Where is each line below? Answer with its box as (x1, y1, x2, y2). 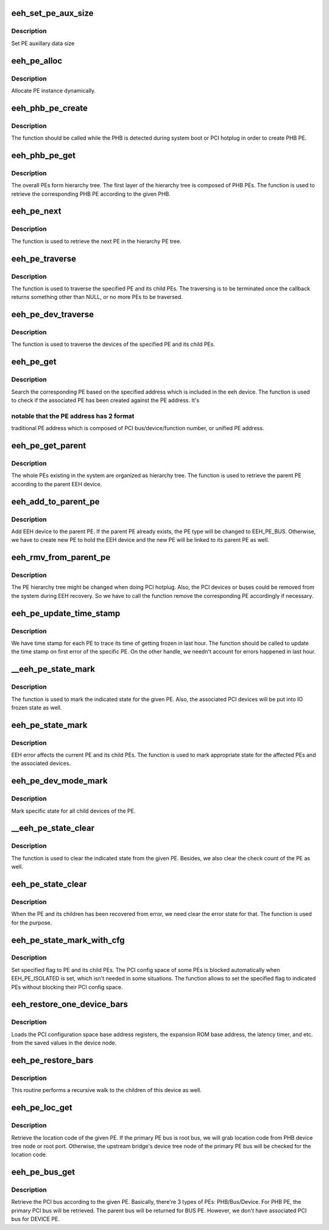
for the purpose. (11, 919, 52, 926)
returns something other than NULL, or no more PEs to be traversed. (11, 293, 183, 301)
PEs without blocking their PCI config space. (11, 983, 123, 991)
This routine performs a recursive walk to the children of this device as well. (11, 1087, 202, 1094)
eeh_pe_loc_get (11, 1102, 73, 1113)
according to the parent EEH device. (11, 480, 102, 487)
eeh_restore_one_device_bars (11, 999, 128, 1010)
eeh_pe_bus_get (11, 1167, 76, 1178)
